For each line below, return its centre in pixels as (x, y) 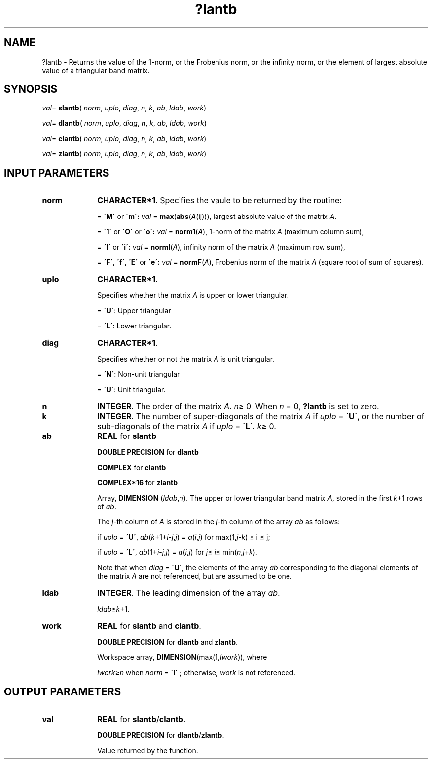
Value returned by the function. (148, 751)
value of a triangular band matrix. (96, 70)
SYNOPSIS (31, 89)
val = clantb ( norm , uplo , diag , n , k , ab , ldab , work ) (124, 139)
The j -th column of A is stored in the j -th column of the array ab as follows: (219, 522)
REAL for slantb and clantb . (149, 626)
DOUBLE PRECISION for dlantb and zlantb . (168, 642)
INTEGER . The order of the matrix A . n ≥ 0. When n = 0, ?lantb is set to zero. (238, 407)
